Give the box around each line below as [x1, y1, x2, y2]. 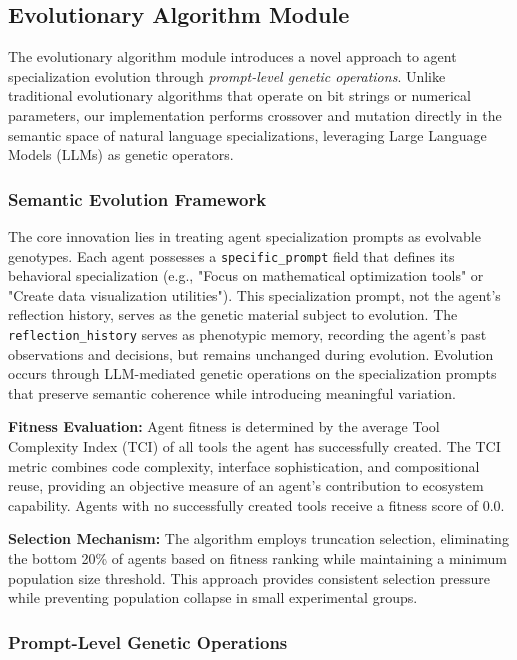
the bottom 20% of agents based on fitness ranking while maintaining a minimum [8, 548, 507, 569]
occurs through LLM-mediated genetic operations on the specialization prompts [8, 363, 497, 384]
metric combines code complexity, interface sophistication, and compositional [8, 455, 480, 476]
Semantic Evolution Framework [8, 186, 267, 211]
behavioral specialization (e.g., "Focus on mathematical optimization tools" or [8, 265, 484, 286]
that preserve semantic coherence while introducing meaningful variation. [8, 382, 456, 403]
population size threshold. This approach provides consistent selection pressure [8, 567, 490, 588]
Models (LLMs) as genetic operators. [8, 144, 234, 165]
